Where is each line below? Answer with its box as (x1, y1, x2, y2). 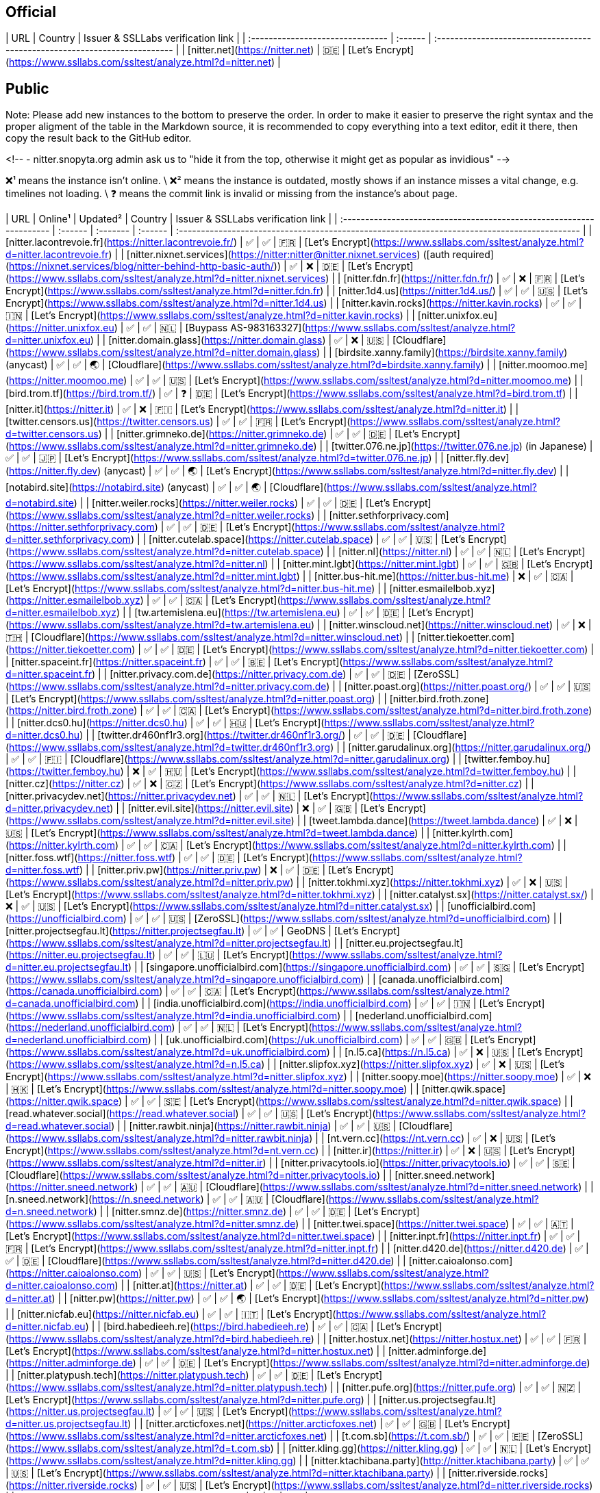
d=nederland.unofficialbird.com (5, 1034, 148, 1046)
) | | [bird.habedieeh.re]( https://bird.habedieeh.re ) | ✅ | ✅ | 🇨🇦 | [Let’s (85, 1320, 401, 1333)
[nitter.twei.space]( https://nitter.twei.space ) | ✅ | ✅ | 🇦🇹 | (313, 1218, 574, 1230)
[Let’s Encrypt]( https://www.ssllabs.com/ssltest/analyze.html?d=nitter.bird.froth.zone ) (204, 704, 592, 717)
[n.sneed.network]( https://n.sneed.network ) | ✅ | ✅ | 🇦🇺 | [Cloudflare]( (5, 1193, 329, 1205)
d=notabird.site (5, 497, 74, 509)
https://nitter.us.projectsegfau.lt (9, 1405, 152, 1418)
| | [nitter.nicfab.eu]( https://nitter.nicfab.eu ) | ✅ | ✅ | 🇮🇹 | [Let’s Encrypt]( (5, 1308, 336, 1320)
